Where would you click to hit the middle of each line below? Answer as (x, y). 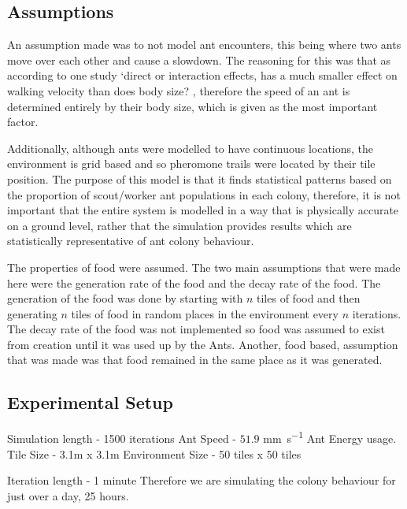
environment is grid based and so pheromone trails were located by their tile (191, 163)
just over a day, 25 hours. (68, 495)
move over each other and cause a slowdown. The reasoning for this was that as (199, 59)
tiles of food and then (309, 298)
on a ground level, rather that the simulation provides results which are (179, 225)
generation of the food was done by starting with (125, 298)
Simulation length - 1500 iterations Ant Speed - (122, 438)
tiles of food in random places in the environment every (205, 313)
